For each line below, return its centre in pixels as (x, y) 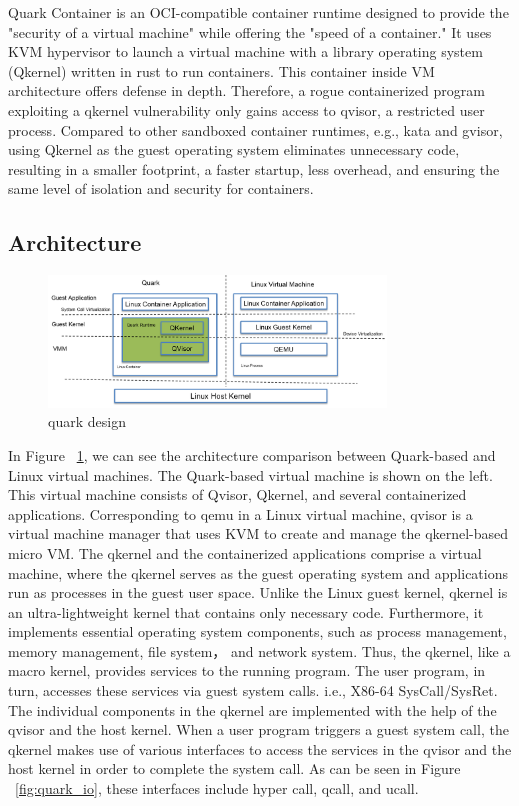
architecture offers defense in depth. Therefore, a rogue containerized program (246, 90)
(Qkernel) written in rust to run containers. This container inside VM (221, 70)
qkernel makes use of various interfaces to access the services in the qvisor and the (260, 748)
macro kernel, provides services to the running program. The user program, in (247, 670)
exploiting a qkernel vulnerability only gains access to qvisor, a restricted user (246, 109)
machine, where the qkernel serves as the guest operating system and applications (258, 572)
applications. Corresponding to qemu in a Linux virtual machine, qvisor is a (240, 513)
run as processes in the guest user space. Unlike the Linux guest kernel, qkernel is (258, 592)
